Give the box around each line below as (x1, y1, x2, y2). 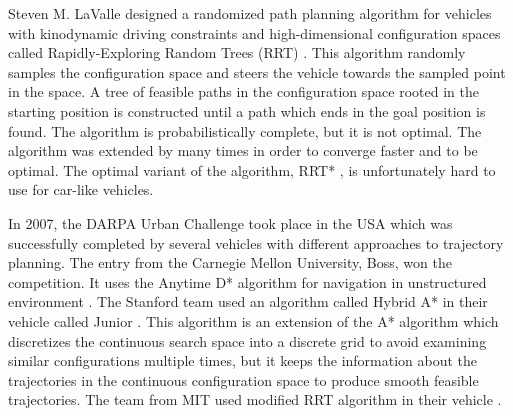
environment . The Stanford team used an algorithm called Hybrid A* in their (8, 291, 488, 312)
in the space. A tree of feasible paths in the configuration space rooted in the (8, 81, 479, 102)
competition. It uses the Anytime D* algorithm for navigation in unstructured (8, 271, 487, 292)
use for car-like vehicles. (8, 179, 154, 200)
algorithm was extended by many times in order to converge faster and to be (8, 140, 478, 161)
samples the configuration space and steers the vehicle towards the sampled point (8, 61, 506, 82)
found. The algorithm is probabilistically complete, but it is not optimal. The (8, 120, 482, 141)
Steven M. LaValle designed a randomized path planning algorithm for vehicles (8, 3, 492, 23)
